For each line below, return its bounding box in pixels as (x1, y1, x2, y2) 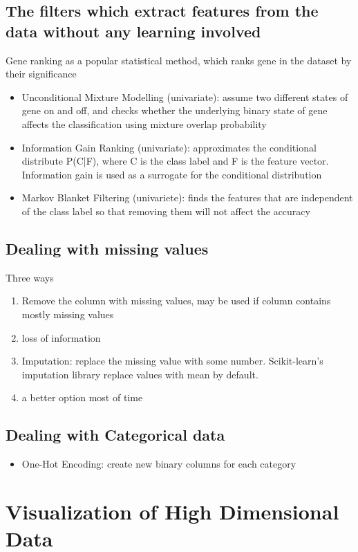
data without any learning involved (6, 20, 261, 42)
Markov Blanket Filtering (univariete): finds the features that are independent (21, 190, 353, 205)
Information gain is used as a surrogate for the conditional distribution (21, 167, 322, 181)
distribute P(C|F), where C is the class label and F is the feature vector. (21, 154, 329, 168)
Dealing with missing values (6, 237, 209, 259)
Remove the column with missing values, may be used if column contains (21, 293, 331, 308)
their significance (6, 66, 77, 81)
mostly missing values (21, 306, 114, 321)
